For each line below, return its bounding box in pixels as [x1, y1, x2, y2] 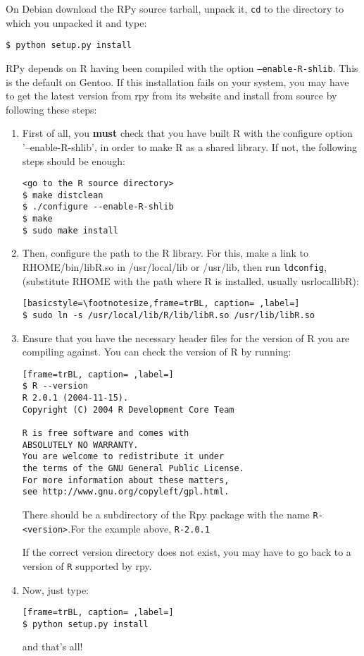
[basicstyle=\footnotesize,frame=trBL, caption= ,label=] [22, 298, 300, 309]
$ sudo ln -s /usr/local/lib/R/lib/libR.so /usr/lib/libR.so [22, 310, 315, 320]
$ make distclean [22, 190, 103, 200]
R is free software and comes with [22, 428, 189, 439]
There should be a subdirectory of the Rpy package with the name [22, 506, 310, 521]
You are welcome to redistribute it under [22, 451, 225, 462]
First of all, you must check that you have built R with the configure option [22, 126, 353, 140]
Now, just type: [22, 582, 89, 597]
